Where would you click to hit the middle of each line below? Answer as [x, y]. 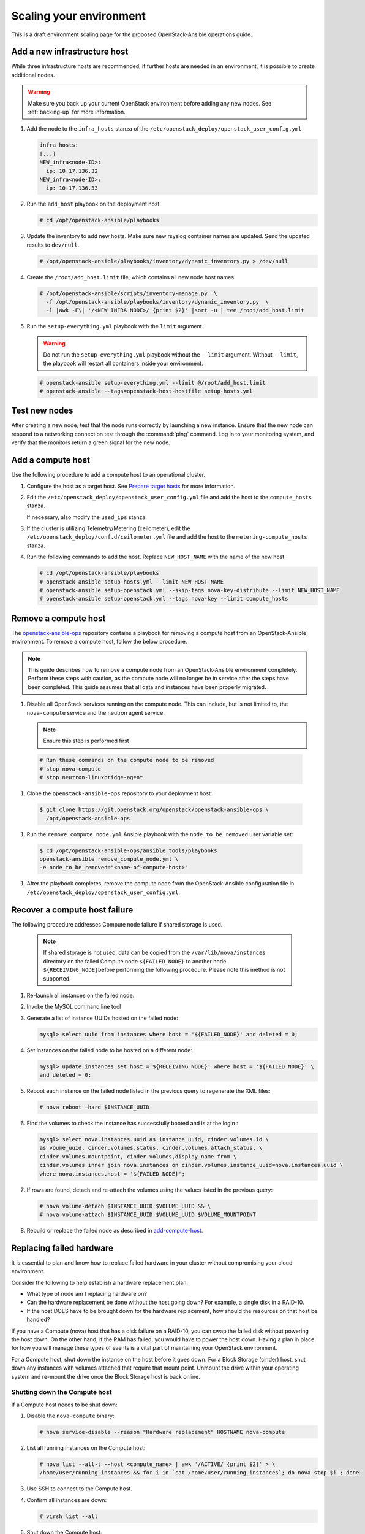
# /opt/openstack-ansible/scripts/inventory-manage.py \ [128, 293]
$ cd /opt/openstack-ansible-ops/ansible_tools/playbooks [128, 850]
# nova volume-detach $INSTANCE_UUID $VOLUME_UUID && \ [125, 1206]
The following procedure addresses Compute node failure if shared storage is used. [117, 924]
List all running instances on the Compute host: [86, 1448]
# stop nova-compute [70, 769]
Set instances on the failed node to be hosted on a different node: [110, 1050]
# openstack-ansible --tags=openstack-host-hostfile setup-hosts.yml [146, 391]
